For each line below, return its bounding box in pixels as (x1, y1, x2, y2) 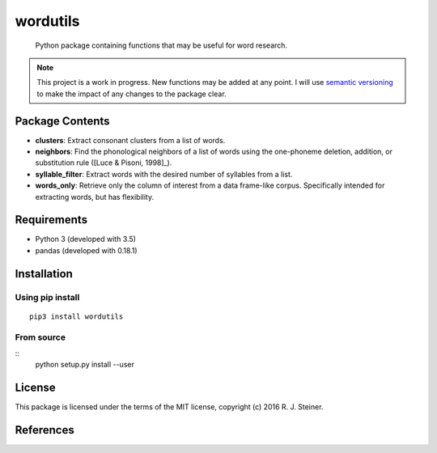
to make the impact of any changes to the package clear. (36, 89, 227, 99)
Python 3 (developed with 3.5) (35, 235, 137, 244)
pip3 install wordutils (29, 311, 124, 321)
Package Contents (15, 114, 110, 128)
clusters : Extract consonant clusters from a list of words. (35, 135, 226, 145)
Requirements (15, 213, 88, 226)
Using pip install (15, 291, 80, 303)
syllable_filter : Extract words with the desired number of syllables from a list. (35, 169, 293, 179)
